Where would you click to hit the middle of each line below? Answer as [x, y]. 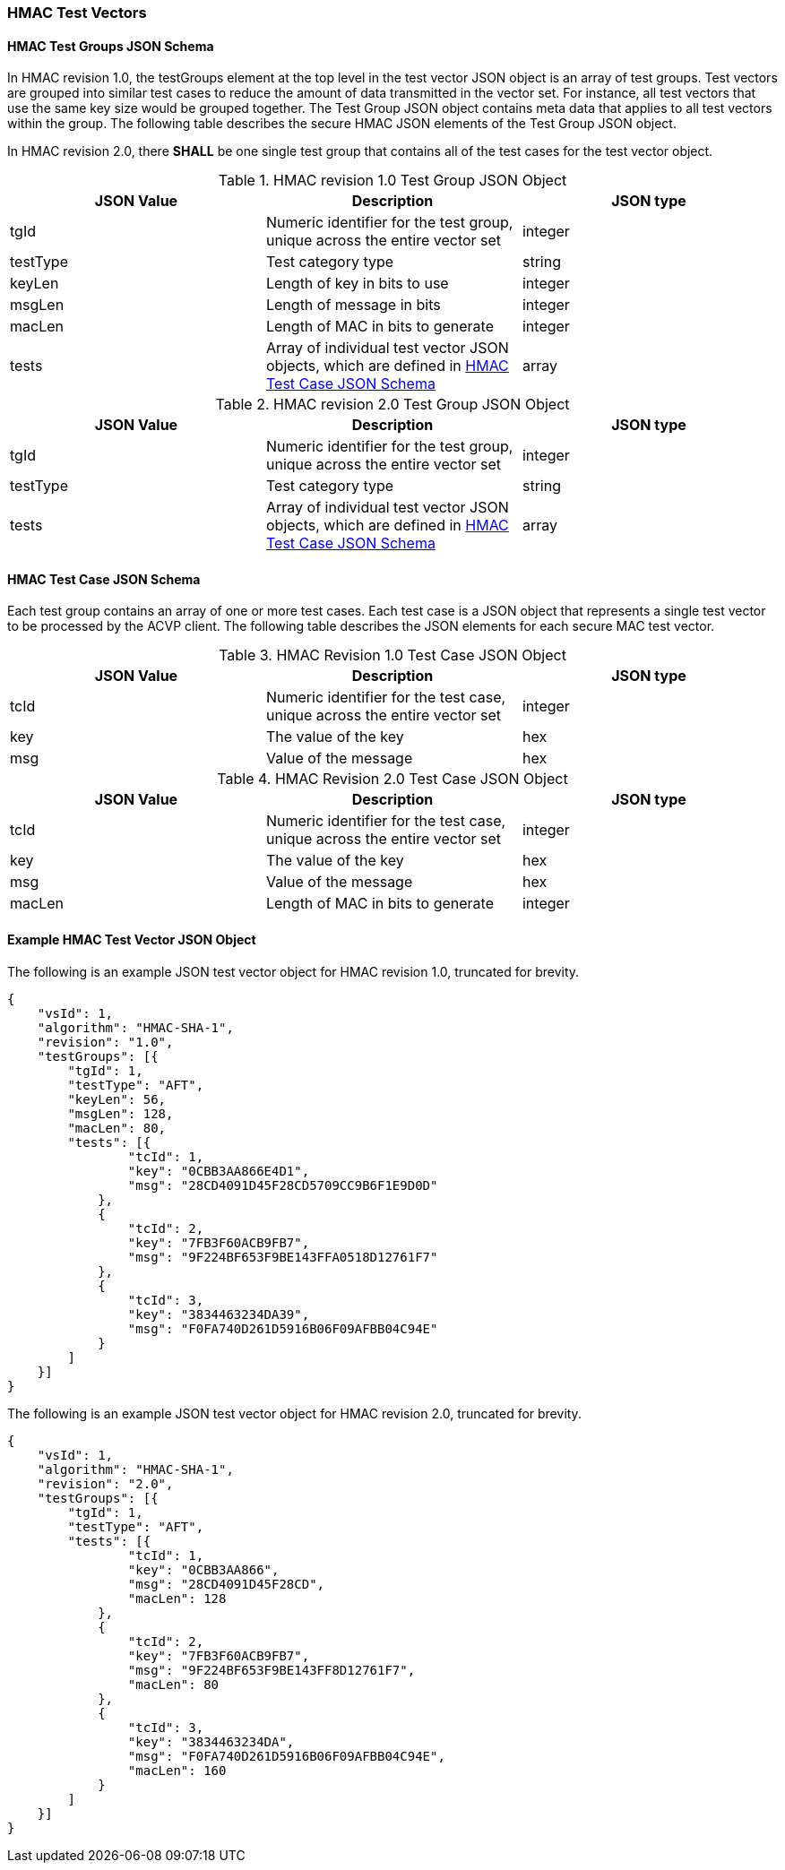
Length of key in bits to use [357, 284]
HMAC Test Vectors [77, 13]
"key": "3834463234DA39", [219, 1314]
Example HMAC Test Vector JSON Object [132, 940]
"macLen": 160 [177, 1770]
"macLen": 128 [177, 1598]
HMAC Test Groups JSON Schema [111, 46]
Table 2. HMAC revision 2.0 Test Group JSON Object [392, 405]
